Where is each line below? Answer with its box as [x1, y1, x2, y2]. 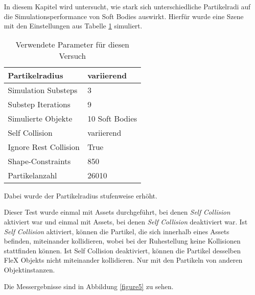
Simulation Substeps [8, 84, 77, 96]
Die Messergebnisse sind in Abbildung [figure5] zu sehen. [4, 281, 174, 291]
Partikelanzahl [8, 169, 57, 181]
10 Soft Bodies [87, 112, 137, 124]
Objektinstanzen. [4, 264, 55, 274]
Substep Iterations [8, 98, 70, 110]
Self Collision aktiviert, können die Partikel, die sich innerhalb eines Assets [4, 226, 230, 236]
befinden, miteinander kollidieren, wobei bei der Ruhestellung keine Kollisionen [4, 236, 241, 246]
